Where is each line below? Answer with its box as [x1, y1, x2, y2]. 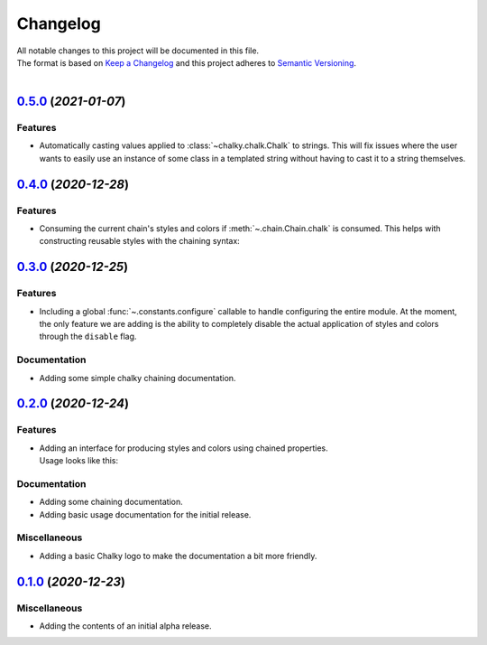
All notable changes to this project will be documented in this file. [16, 45, 260, 56]
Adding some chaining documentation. [39, 497, 184, 508]
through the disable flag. [39, 331, 137, 342]
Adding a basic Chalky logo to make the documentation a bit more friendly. [39, 550, 317, 561]
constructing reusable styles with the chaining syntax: [39, 236, 241, 247]
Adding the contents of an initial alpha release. [39, 620, 212, 631]
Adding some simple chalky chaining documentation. [39, 372, 236, 383]
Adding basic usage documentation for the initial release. [39, 509, 252, 519]
